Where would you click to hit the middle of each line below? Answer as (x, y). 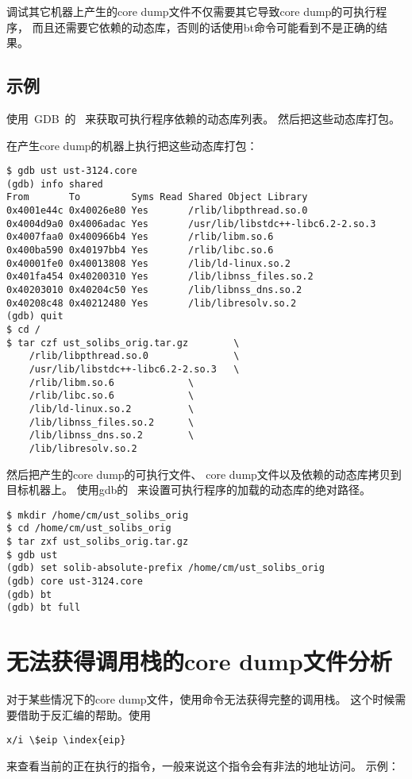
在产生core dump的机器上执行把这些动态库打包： (132, 145)
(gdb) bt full (44, 608)
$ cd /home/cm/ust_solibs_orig (89, 528)
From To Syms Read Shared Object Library (157, 197)
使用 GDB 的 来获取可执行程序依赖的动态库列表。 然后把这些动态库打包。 (203, 118)
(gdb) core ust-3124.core (75, 582)
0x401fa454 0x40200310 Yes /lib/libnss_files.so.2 (160, 277)
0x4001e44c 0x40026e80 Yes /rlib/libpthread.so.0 (157, 211)
